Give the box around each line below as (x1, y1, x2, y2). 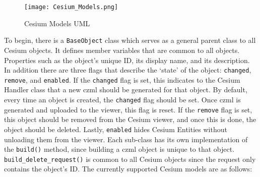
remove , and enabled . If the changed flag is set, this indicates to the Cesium (4, 74, 240, 85)
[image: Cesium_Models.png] (24, 4, 118, 11)
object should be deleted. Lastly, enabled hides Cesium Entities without (4, 124, 227, 134)
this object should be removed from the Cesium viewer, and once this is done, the (4, 114, 256, 125)
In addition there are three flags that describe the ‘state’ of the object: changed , (4, 65, 251, 75)
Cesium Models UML (24, 18, 90, 28)
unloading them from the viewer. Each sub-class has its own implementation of (4, 134, 248, 144)
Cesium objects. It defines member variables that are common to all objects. (4, 44, 240, 55)
